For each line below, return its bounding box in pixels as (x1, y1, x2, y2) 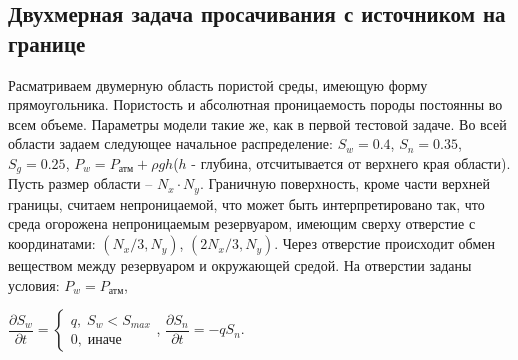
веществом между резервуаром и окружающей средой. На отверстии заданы (8, 255, 472, 276)
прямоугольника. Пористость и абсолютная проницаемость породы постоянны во (8, 94, 503, 115)
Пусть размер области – (8, 173, 153, 194)
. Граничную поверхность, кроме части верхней (199, 173, 490, 194)
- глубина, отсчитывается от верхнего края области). (191, 152, 511, 173)
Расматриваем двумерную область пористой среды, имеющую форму (8, 74, 428, 95)
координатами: (8, 233, 96, 254)
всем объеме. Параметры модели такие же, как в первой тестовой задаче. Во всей (8, 113, 507, 134)
